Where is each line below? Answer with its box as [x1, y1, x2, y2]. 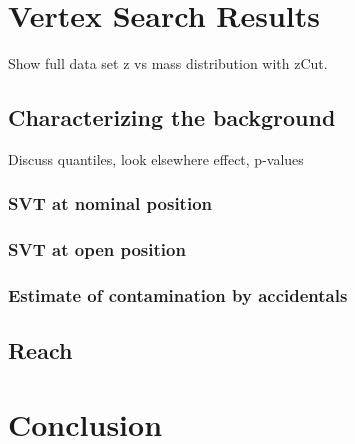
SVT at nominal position [8, 191, 213, 216]
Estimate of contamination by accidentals [8, 283, 348, 308]
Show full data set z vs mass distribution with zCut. [8, 53, 328, 74]
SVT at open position [8, 237, 186, 262]
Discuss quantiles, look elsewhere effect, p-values [8, 148, 304, 169]
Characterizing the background [8, 102, 336, 133]
